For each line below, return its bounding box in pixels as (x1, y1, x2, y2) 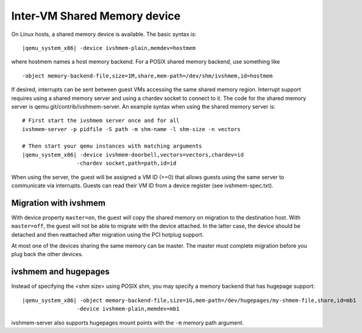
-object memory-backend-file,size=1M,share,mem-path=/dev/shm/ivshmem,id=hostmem (22, 72, 273, 79)
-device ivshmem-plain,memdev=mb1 (76, 306, 180, 312)
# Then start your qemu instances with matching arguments (22, 143, 202, 149)
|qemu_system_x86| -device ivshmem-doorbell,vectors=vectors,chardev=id (22, 151, 244, 158)
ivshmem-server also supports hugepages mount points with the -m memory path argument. (11, 319, 244, 326)
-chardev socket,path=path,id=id (76, 160, 177, 167)
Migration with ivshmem (11, 198, 106, 208)
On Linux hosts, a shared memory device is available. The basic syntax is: (11, 30, 197, 38)
